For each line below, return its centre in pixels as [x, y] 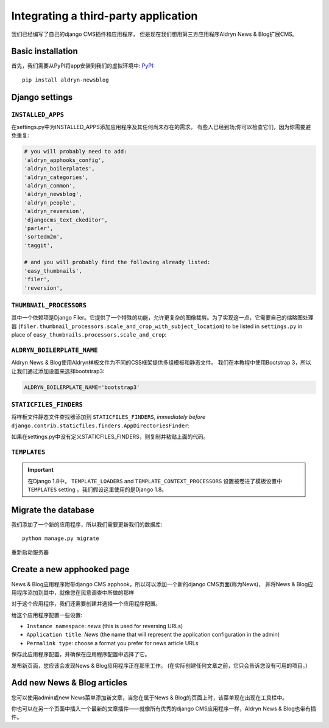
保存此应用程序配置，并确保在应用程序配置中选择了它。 [81, 654]
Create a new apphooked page [71, 569]
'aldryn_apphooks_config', [64, 160]
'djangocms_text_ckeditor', [66, 220]
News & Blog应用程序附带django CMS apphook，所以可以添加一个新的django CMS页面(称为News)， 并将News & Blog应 [162, 584]
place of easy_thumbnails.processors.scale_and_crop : [89, 335]
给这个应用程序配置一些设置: [47, 615]
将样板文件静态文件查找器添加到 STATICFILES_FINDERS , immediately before [108, 417]
